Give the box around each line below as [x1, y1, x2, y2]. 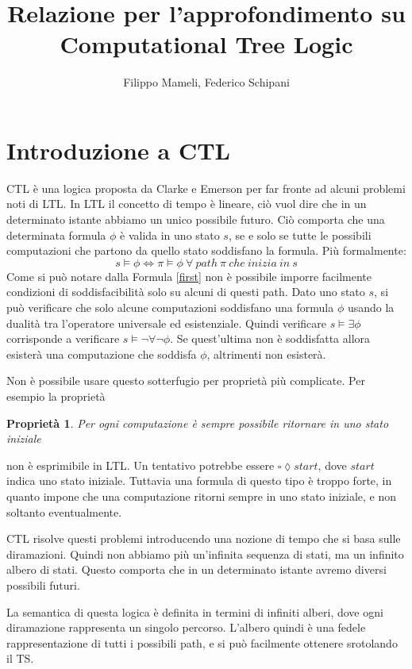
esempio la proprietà [6, 387, 106, 404]
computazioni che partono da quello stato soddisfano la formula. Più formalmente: [6, 242, 406, 259]
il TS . [6, 650, 34, 667]
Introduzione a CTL [6, 133, 230, 166]
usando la [347, 299, 395, 315]
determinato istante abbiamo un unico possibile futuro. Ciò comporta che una [6, 211, 385, 228]
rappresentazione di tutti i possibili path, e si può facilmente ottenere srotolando [6, 634, 398, 651]
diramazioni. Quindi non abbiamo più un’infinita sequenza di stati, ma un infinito [6, 545, 404, 562]
